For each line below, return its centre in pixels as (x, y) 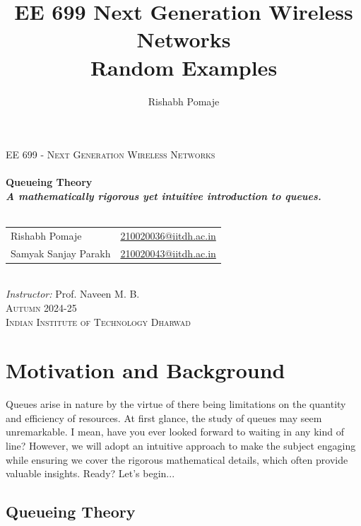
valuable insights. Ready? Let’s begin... (90, 473)
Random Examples (184, 67)
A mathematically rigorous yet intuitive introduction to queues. (164, 195)
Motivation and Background (146, 370)
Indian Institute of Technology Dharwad (99, 321)
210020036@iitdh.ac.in (168, 235)
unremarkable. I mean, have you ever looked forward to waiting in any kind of (175, 432)
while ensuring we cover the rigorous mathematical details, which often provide (177, 459)
